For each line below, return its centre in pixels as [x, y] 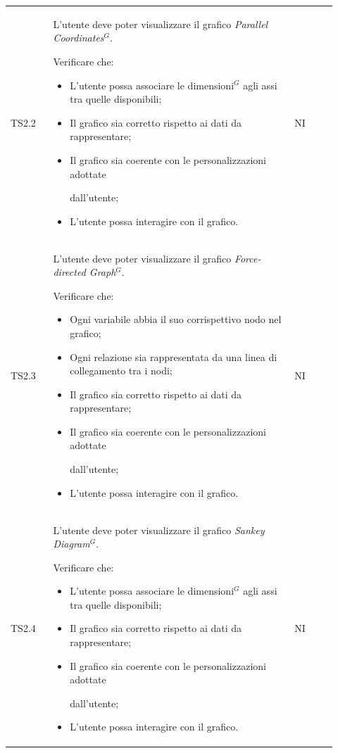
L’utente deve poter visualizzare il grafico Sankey [159, 530]
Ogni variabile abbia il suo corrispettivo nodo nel [176, 319]
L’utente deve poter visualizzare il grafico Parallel [161, 24]
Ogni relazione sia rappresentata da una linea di [174, 356]
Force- [248, 258]
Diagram [71, 544]
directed [69, 272]
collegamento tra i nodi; [121, 371]
